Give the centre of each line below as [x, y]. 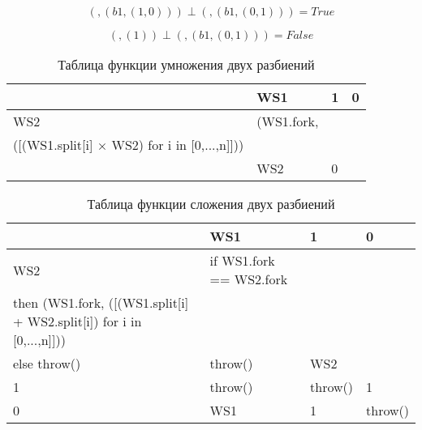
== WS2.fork [249, 279]
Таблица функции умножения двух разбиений [186, 64]
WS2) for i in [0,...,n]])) [178, 145]
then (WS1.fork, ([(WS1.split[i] [101, 302]
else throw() [47, 363]
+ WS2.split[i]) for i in [78, 321]
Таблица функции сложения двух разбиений [211, 204]
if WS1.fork [242, 260]
